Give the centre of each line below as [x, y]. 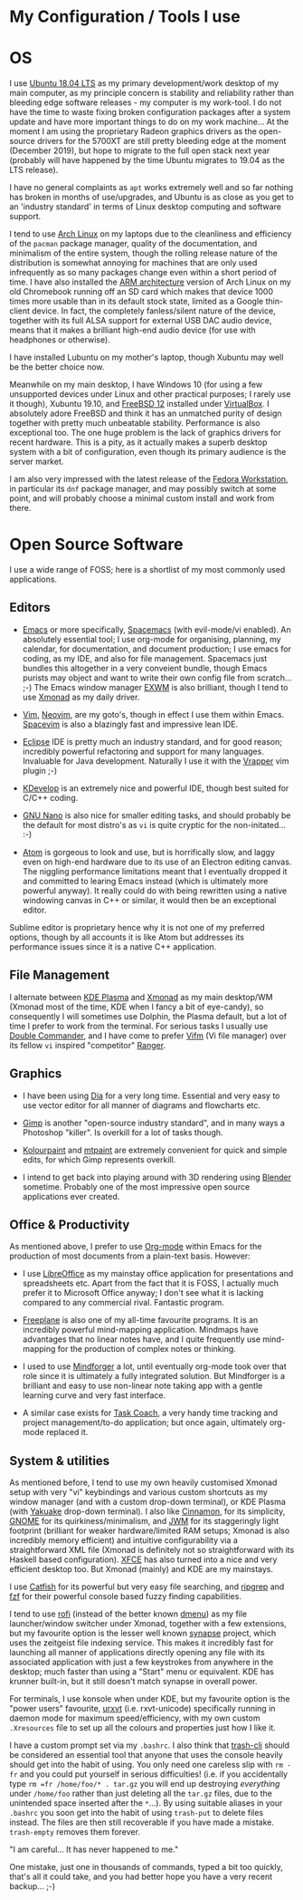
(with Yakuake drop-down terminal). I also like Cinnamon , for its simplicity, [147, 1511]
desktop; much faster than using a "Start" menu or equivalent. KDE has [142, 1672]
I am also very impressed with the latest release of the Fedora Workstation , [149, 479]
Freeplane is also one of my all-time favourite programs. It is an [140, 1320]
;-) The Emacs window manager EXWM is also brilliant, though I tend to [155, 687]
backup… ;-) [33, 1886]
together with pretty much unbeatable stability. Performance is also [135, 423]
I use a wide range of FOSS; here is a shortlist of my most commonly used [147, 570]
